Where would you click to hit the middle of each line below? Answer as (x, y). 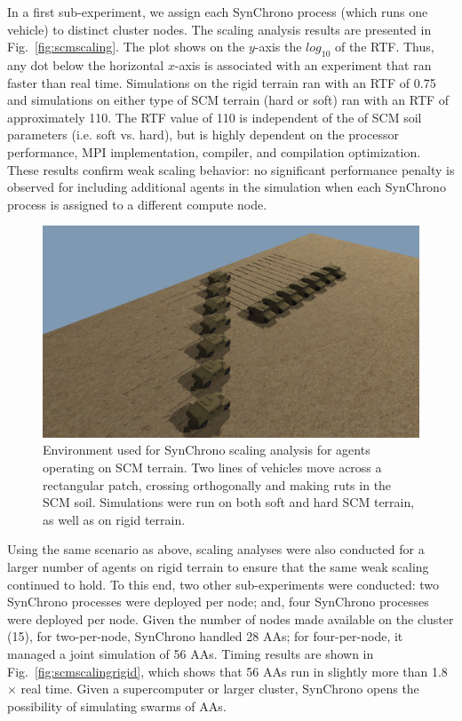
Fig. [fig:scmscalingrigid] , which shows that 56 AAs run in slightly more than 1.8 (227, 671)
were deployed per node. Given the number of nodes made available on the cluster (231, 618)
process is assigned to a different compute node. (137, 204)
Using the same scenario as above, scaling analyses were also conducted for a (216, 549)
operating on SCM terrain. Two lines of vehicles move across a (212, 467)
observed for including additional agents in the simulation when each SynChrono (227, 187)
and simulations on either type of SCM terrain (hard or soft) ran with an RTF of (228, 100)
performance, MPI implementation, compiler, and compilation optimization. (214, 151)
